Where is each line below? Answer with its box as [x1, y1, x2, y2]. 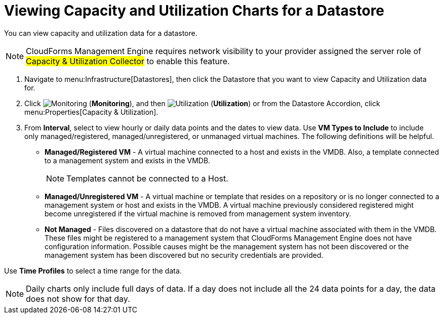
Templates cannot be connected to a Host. [66, 173, 228, 184]
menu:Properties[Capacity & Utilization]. [24, 107, 158, 116]
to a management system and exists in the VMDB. [45, 156, 211, 165]
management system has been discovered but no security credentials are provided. [45, 250, 324, 259]
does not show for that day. [26, 293, 130, 304]
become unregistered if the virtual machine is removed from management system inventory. [45, 209, 351, 218]
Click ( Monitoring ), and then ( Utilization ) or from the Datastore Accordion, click [24, 99, 380, 108]
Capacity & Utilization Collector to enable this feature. [26, 56, 230, 66]
